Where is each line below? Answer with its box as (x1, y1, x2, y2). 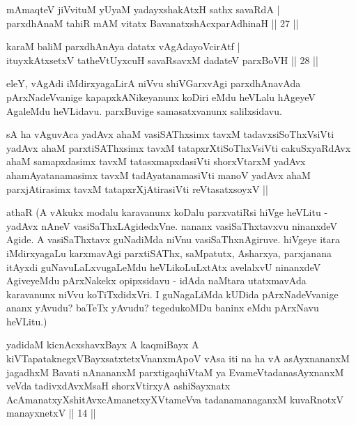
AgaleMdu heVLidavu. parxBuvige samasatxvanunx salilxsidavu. (6, 103, 282, 118)
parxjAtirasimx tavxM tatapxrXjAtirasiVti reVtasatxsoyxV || (6, 181, 268, 196)
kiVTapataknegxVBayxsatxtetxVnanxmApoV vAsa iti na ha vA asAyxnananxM (6, 351, 350, 366)
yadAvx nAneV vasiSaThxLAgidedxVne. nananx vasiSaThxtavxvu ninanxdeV (6, 218, 337, 233)
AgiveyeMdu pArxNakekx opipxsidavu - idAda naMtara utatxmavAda (6, 273, 307, 288)
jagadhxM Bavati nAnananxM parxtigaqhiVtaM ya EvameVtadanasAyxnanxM (6, 364, 344, 379)
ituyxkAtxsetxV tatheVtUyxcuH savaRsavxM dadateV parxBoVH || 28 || (6, 52, 318, 67)
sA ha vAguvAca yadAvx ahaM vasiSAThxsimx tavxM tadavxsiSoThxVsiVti (6, 127, 334, 141)
